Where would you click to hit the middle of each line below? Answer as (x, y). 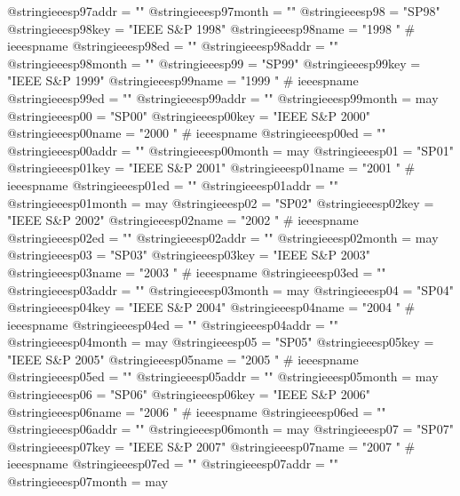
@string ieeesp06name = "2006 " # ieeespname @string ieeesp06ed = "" (197, 411)
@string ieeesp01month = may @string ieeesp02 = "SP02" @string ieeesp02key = (221, 202)
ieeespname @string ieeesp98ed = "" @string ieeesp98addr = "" (173, 46)
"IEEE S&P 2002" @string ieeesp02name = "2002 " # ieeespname (183, 220)
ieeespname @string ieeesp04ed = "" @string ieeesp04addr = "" (173, 324)
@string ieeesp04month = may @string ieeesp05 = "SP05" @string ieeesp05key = (221, 342)
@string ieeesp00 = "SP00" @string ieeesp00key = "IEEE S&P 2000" (189, 115)
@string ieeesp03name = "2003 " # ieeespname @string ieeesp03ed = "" (197, 272)
